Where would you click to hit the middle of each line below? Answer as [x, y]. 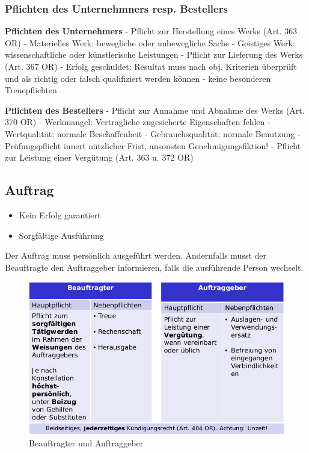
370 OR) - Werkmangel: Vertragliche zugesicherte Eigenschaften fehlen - [138, 122]
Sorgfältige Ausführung [61, 235]
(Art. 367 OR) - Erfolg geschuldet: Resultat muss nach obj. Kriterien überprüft [151, 66]
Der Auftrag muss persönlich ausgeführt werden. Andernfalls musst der [136, 255]
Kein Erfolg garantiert [60, 214]
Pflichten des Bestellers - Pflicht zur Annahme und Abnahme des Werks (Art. [155, 110]
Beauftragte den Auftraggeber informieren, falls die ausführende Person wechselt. [154, 267]
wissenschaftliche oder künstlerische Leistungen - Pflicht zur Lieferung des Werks [154, 54]
